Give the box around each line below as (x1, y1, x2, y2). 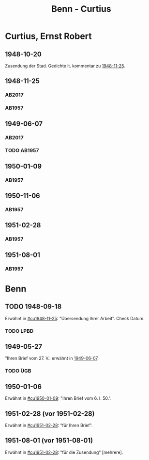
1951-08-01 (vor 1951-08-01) (5, 436, 93, 445)
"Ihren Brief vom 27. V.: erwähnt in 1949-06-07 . (5, 356, 99, 361)
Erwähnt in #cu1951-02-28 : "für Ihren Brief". (5, 423, 93, 428)
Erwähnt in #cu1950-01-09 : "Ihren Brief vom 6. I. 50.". (5, 395, 112, 401)
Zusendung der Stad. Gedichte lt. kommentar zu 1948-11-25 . (5, 63, 125, 68)
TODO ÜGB (5, 368, 31, 375)
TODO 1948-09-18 (5, 303, 62, 311)
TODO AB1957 (5, 147, 39, 154)
